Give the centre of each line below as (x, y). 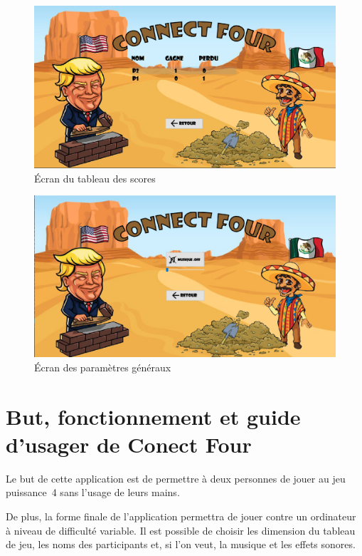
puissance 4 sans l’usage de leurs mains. (93, 492)
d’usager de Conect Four (129, 444)
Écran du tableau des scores (95, 178)
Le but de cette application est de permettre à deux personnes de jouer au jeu (176, 478)
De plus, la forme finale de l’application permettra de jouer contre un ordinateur (181, 516)
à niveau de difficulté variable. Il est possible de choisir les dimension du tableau (181, 530)
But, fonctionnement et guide (153, 416)
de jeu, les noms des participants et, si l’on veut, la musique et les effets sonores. (181, 544)
